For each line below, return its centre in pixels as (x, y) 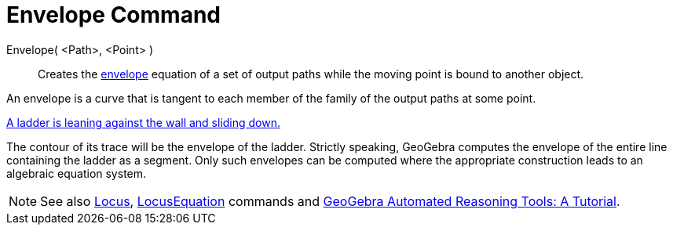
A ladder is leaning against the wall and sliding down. (144, 122)
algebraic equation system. (77, 173)
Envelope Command (113, 15)
